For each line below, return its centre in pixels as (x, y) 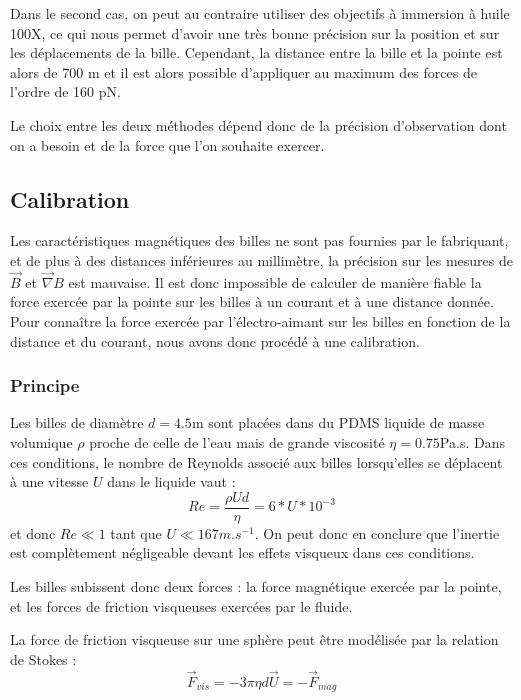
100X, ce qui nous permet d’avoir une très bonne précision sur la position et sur (255, 32)
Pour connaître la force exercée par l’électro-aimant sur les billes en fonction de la (260, 320)
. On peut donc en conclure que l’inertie (377, 532)
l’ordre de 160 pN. (65, 91)
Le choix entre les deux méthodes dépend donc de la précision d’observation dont (258, 124)
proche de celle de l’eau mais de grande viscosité (237, 441)
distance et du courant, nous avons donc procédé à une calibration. (215, 340)
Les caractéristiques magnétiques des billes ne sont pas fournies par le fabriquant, (259, 240)
